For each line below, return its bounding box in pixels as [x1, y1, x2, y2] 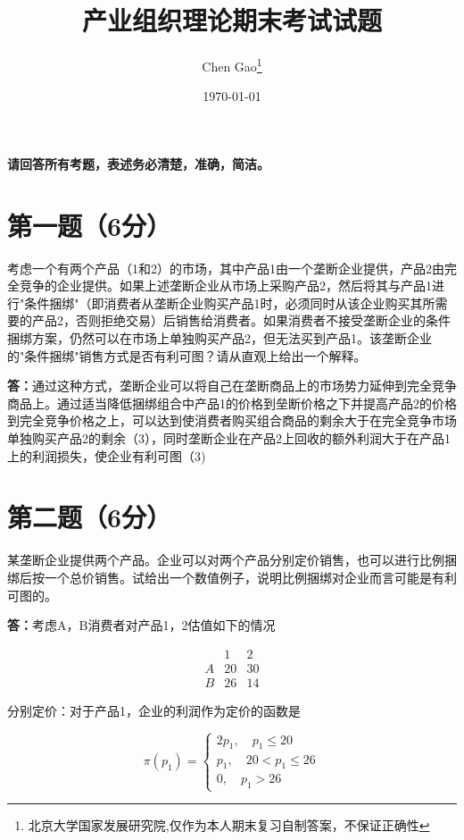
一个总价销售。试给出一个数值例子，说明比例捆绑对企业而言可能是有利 [44, 567, 457, 586]
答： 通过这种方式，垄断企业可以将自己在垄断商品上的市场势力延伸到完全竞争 [7, 376, 457, 395]
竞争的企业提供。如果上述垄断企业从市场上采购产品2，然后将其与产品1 [19, 276, 432, 295]
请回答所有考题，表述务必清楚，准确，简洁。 [7, 154, 269, 172]
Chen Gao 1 [202, 55, 262, 75]
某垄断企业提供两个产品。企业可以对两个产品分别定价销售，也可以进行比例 [7, 550, 444, 569]
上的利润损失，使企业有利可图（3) [7, 446, 206, 465]
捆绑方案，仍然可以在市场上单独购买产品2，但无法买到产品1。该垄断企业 [7, 329, 432, 348]
